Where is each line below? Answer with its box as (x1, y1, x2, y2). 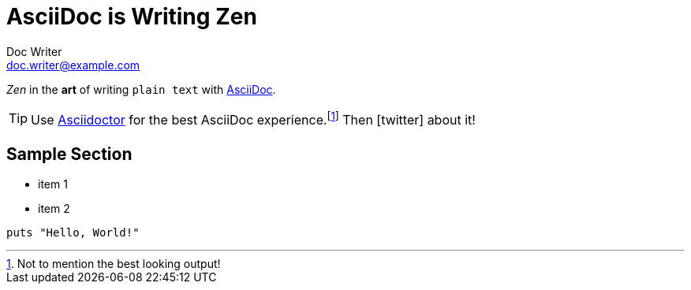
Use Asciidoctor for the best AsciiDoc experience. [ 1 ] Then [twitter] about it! (31, 109, 476, 128)
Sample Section (6, 143, 133, 164)
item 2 (38, 201, 70, 215)
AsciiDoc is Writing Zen (6, 3, 257, 30)
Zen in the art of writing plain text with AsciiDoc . (6, 82, 276, 96)
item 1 (38, 177, 68, 191)
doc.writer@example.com (6, 58, 140, 72)
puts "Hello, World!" (6, 225, 140, 239)
